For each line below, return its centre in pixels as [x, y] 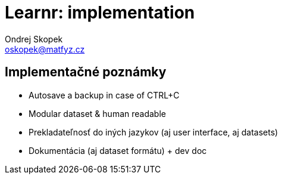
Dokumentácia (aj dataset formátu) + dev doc [118, 150]
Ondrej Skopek [34, 39]
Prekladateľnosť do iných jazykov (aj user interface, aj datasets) [153, 132]
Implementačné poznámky [86, 72]
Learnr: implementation [100, 13]
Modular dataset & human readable [97, 113]
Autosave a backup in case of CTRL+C [104, 95]
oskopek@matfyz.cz [45, 49]
